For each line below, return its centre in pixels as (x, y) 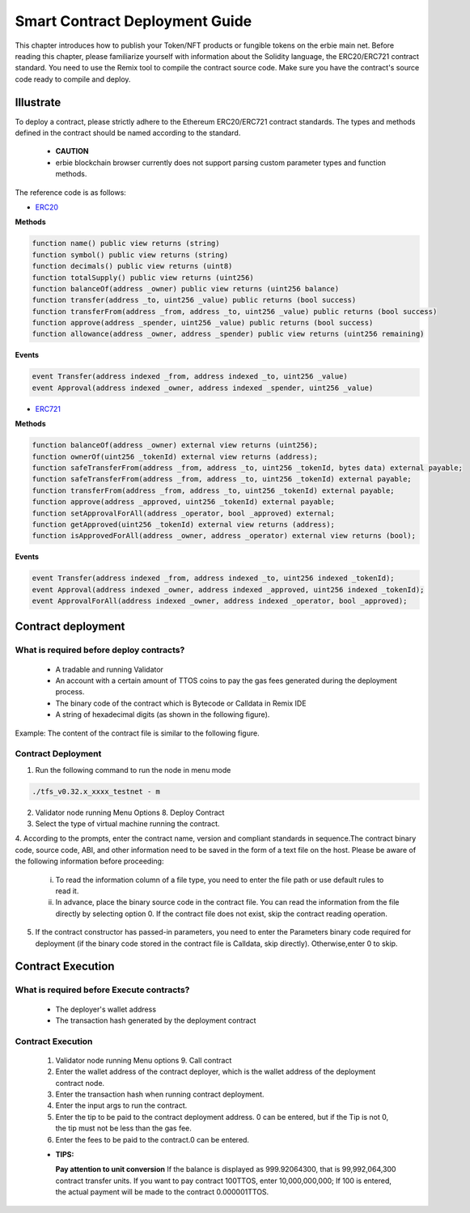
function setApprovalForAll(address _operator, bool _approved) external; (184, 513)
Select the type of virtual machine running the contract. (127, 824)
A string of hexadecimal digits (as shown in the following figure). (163, 715)
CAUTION (72, 151)
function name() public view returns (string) (126, 244)
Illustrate (38, 102)
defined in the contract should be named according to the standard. (128, 133)
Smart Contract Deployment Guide (133, 21)
